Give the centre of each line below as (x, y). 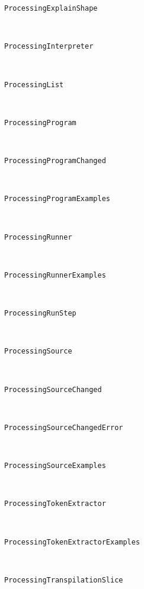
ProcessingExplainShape (51, 8)
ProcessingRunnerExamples (55, 275)
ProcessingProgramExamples (57, 199)
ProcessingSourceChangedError (64, 427)
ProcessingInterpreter (49, 47)
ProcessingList (34, 85)
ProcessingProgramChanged (55, 161)
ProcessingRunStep (40, 313)
